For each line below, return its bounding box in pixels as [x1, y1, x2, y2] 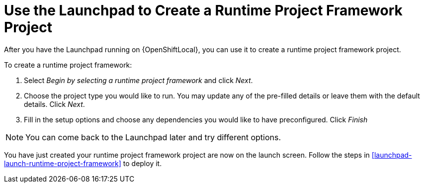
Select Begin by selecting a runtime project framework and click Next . [24, 76, 253, 85]
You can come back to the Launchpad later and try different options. [25, 132, 281, 142]
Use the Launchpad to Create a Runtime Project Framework [4, 2, 403, 19]
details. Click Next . [24, 99, 85, 108]
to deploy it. [123, 159, 162, 168]
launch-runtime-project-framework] [4, 159, 121, 168]
